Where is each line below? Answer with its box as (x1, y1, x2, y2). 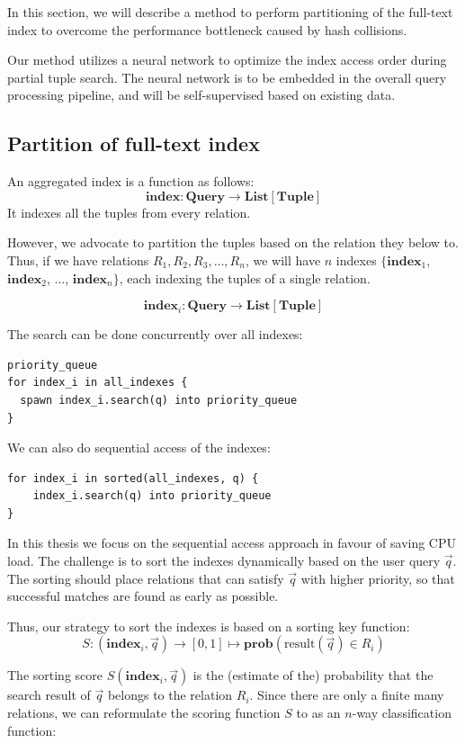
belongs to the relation (107, 685, 233, 704)
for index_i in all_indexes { (7, 376, 188, 389)
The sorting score (7, 666, 103, 685)
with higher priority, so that (300, 568, 455, 587)
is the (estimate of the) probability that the (192, 666, 434, 685)
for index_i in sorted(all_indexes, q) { (7, 471, 259, 485)
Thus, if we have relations (7, 250, 149, 269)
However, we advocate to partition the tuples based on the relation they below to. (7, 233, 459, 252)
